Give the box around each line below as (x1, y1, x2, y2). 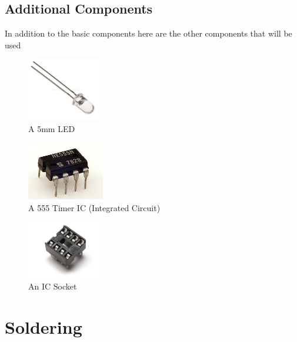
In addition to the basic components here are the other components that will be (5, 27, 292, 40)
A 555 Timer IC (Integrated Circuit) (28, 201, 161, 213)
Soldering (5, 315, 82, 339)
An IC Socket (28, 280, 77, 292)
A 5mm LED (28, 123, 75, 135)
